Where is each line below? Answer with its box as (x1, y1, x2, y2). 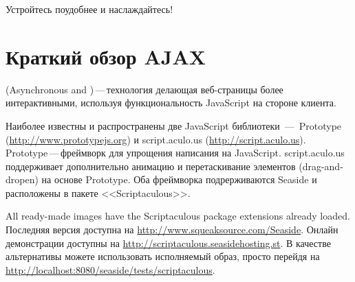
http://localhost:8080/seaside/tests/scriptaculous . (6, 262, 215, 277)
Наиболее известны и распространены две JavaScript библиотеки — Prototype (6, 118, 342, 132)
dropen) (6, 172, 39, 187)
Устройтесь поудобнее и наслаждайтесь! (6, 2, 173, 16)
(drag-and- (299, 158, 343, 173)
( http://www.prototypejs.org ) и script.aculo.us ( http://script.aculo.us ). (6, 132, 306, 146)
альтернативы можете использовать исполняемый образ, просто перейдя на (6, 249, 320, 263)
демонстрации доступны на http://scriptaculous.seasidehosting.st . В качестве (6, 235, 331, 250)
